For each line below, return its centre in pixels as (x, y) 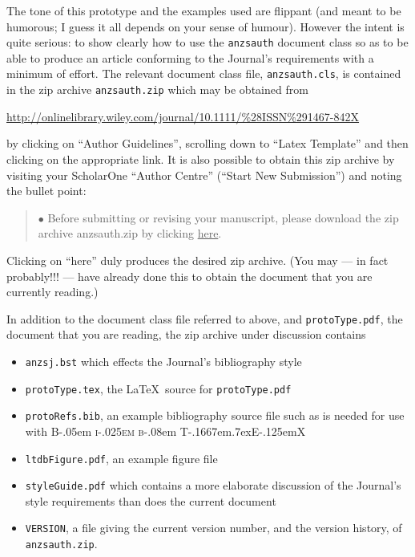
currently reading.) (52, 292)
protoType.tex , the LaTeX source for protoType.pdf (158, 388)
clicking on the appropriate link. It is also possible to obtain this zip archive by (201, 159)
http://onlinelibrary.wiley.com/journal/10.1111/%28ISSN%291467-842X (183, 116)
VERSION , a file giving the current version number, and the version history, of (214, 528)
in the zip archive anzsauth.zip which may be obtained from (157, 89)
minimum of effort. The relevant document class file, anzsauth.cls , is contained (204, 73)
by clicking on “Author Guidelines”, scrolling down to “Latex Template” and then (207, 143)
